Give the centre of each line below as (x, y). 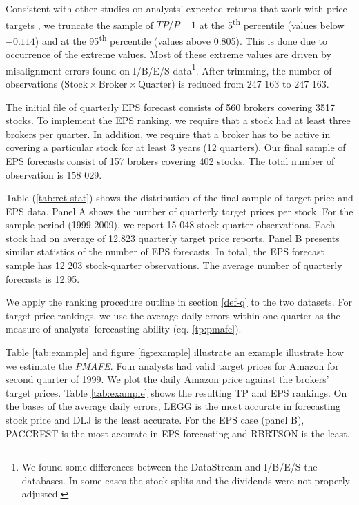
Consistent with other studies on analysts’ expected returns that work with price (176, 8)
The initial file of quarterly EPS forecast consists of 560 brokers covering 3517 (171, 107)
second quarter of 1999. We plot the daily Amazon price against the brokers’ (167, 379)
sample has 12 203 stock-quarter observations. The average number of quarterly (174, 265)
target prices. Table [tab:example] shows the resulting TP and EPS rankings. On (176, 392)
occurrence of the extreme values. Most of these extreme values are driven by (168, 54)
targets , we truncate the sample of (80, 24)
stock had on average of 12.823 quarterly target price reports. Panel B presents (173, 238)
